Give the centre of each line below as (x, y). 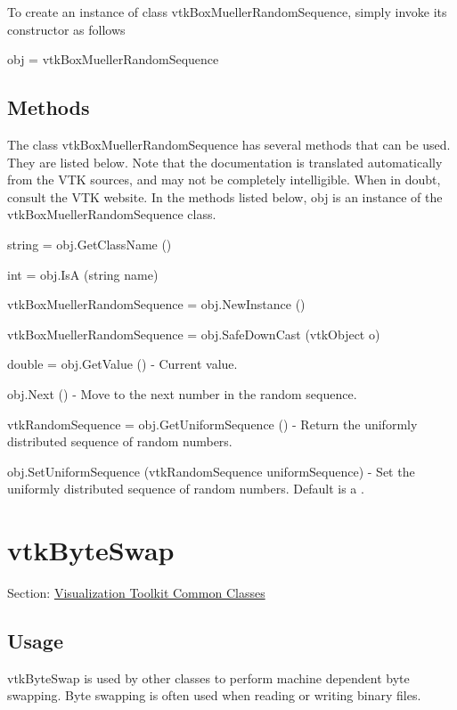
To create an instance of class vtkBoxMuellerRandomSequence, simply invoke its (227, 12)
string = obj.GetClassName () (90, 244)
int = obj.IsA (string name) (83, 274)
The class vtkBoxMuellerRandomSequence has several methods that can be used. (229, 144)
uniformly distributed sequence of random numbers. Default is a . (186, 489)
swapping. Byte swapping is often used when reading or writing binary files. (214, 695)
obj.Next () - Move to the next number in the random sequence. (182, 393)
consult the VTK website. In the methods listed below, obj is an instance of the (225, 196)
